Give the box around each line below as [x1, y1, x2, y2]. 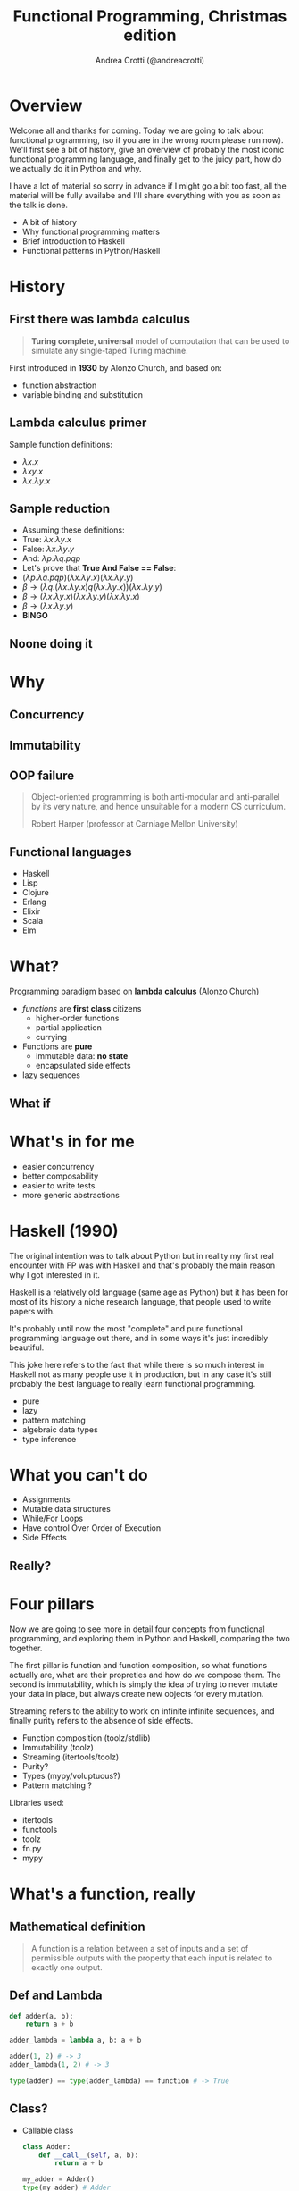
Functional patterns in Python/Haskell [21, 245, 161, 256]
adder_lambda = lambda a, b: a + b [9, 2036, 142, 2045]
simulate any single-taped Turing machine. [30, 345, 189, 356]
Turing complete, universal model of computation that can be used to [30, 335, 290, 346]
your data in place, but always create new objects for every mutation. [9, 1688, 264, 1699]
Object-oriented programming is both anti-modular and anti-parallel [30, 792, 280, 802]
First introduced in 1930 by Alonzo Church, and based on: [9, 362, 222, 373]
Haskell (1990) [9, 1221, 119, 1241]
